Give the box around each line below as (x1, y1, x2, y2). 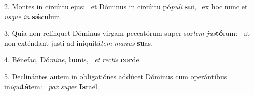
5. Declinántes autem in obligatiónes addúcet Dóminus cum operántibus (4, 71, 227, 81)
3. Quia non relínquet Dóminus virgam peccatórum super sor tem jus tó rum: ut (4, 28, 250, 38)
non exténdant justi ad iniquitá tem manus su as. (4, 37, 153, 48)
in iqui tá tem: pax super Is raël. (4, 81, 99, 91)
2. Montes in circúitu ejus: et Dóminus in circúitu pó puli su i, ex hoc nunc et (4, 1, 248, 11)
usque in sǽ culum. (4, 11, 62, 21)
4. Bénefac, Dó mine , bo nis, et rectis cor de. (4, 54, 141, 65)
